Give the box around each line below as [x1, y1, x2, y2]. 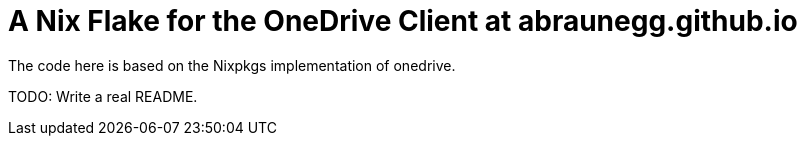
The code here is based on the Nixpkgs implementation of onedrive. [8, 56, 456, 74]
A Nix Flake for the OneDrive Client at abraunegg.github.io [8, 4, 798, 38]
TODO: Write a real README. [8, 87, 198, 105]
